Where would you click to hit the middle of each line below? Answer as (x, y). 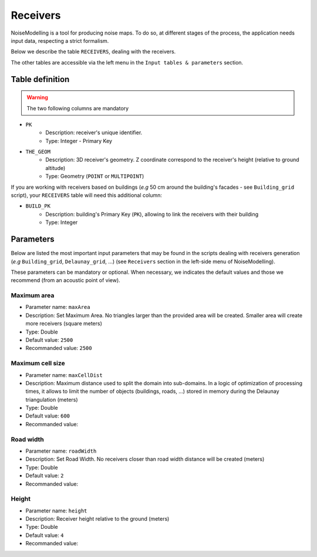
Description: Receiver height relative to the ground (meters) (97, 519)
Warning (37, 97)
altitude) (55, 168)
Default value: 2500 (49, 339)
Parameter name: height (56, 511)
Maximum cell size (38, 364)
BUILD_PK (38, 206)
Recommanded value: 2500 (59, 348)
